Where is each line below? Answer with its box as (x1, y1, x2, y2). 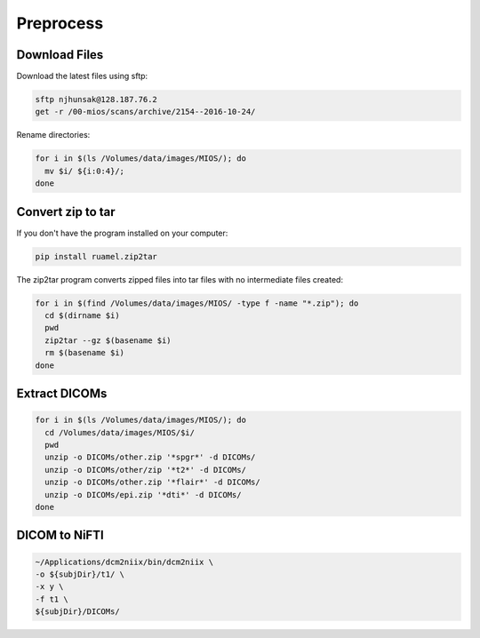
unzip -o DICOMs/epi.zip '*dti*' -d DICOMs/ (44, 490, 242, 499)
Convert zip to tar (16, 204, 116, 219)
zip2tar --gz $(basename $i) (44, 335, 172, 346)
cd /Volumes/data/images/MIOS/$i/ (44, 427, 196, 437)
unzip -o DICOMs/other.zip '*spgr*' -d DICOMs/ (44, 452, 256, 462)
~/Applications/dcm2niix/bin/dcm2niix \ (35, 556, 213, 567)
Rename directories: (16, 130, 91, 140)
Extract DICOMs (16, 387, 108, 401)
